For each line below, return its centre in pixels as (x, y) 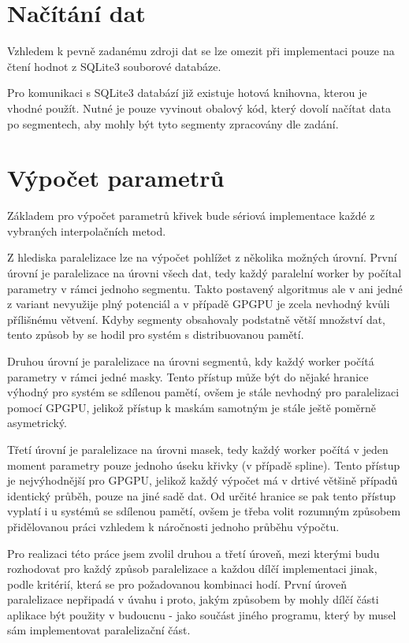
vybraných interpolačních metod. (87, 230)
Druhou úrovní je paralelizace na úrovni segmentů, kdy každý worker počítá (191, 361)
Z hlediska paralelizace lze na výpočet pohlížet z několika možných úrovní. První (202, 257)
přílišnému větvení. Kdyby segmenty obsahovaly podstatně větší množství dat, (197, 319)
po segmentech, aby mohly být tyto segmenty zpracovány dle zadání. (173, 123)
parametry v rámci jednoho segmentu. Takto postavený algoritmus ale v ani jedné (205, 288)
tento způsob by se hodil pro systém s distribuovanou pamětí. (156, 335)
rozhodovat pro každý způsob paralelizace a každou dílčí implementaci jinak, (192, 569)
